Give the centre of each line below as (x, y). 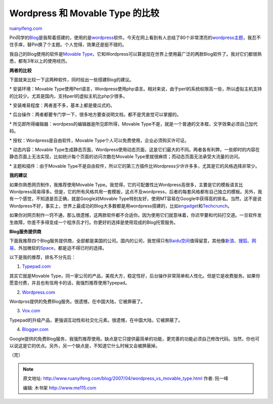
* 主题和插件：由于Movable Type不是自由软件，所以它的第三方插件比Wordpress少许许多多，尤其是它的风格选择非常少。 (134, 166)
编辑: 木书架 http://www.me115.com (60, 388)
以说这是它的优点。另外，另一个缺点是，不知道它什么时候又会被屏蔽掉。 (85, 346)
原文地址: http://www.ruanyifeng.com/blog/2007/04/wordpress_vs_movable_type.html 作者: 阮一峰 (126, 378)
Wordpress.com (39, 292)
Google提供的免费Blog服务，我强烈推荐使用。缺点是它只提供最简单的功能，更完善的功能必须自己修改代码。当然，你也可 (134, 339)
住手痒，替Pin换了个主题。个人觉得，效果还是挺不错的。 (68, 45)
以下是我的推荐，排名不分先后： (42, 257)
